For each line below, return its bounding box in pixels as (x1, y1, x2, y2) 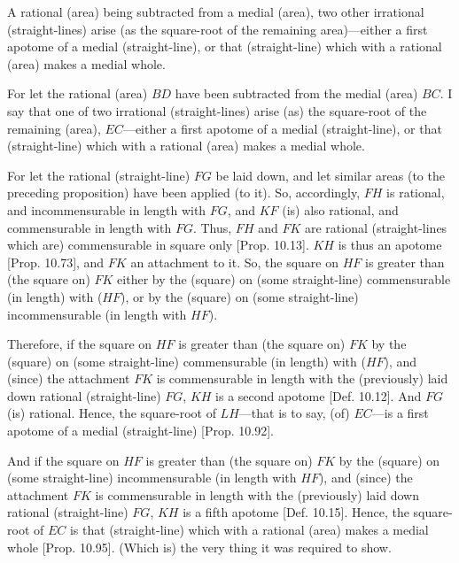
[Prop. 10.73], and (7, 252, 105, 271)
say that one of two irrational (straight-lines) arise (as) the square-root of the (7, 101, 427, 120)
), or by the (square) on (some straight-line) (121, 287, 359, 305)
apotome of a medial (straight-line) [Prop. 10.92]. (7, 421, 274, 440)
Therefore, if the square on (7, 335, 152, 353)
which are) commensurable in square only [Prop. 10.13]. (7, 235, 309, 254)
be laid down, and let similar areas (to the (215, 166, 445, 184)
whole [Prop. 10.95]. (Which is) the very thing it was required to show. (7, 537, 392, 556)
